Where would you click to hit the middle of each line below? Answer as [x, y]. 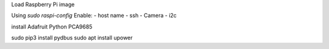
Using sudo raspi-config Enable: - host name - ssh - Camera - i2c [94, 16]
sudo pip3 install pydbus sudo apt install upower [72, 38]
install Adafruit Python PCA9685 [52, 27]
